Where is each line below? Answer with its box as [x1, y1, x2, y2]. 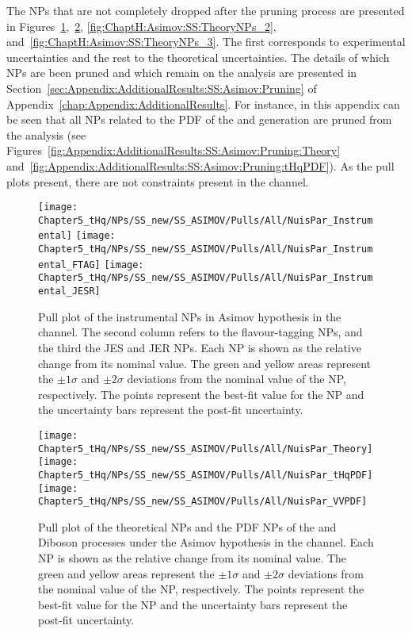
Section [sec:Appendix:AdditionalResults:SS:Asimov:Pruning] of [6, 79, 317, 96]
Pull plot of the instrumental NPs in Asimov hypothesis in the [38, 308, 341, 324]
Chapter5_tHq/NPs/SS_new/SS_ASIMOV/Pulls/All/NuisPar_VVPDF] [38, 496, 368, 508]
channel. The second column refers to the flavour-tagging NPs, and [38, 324, 363, 340]
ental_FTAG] [38, 259, 101, 270]
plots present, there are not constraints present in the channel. [6, 173, 309, 190]
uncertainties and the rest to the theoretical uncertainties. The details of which [6, 48, 390, 65]
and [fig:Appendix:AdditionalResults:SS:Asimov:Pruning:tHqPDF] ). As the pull [6, 157, 395, 174]
